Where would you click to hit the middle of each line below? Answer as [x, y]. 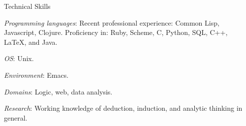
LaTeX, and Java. [31, 42]
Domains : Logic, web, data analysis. [58, 91]
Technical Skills [27, 6]
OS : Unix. [19, 58]
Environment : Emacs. [36, 75]
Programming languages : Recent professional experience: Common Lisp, [112, 22]
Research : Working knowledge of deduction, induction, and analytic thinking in [123, 108]
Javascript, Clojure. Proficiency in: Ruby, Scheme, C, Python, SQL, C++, [116, 32]
